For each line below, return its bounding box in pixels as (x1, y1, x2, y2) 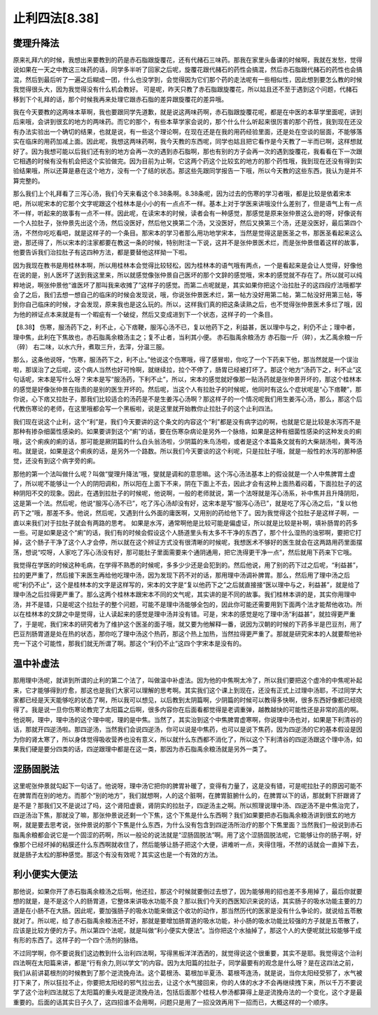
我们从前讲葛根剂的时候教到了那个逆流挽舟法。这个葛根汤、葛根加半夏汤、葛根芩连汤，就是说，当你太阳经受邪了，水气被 (13, 968, 363, 977)
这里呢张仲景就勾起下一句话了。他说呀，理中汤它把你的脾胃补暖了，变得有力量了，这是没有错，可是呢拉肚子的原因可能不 (13, 782, 363, 790)
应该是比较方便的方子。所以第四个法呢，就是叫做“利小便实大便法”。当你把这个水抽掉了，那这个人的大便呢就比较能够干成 (13, 926, 362, 935)
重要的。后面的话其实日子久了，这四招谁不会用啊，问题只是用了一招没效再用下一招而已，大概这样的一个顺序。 (13, 997, 332, 1006)
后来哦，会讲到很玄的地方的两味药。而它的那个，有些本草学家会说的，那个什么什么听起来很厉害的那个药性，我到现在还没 (13, 118, 363, 126)
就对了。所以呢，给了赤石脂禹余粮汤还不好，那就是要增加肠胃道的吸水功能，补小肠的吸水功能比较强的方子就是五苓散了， (13, 916, 363, 925)
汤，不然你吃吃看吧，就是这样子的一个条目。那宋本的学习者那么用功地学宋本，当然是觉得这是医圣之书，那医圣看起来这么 (13, 229, 363, 237)
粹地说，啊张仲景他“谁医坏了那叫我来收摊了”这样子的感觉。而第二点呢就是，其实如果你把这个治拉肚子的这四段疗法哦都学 (13, 280, 362, 289)
